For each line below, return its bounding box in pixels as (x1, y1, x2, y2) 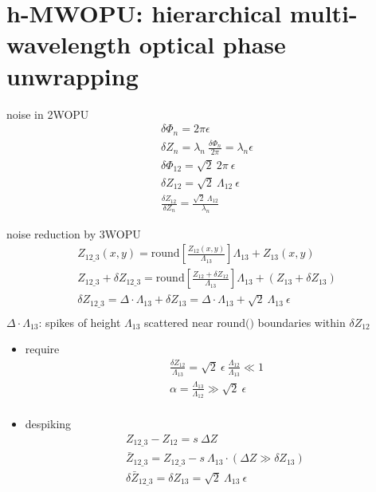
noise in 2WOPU (6, 105, 89, 122)
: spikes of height (38, 313, 121, 330)
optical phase (139, 28, 286, 61)
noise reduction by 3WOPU (6, 225, 141, 242)
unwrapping (6, 59, 139, 92)
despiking (25, 415, 72, 431)
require (25, 340, 60, 357)
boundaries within (257, 313, 346, 330)
